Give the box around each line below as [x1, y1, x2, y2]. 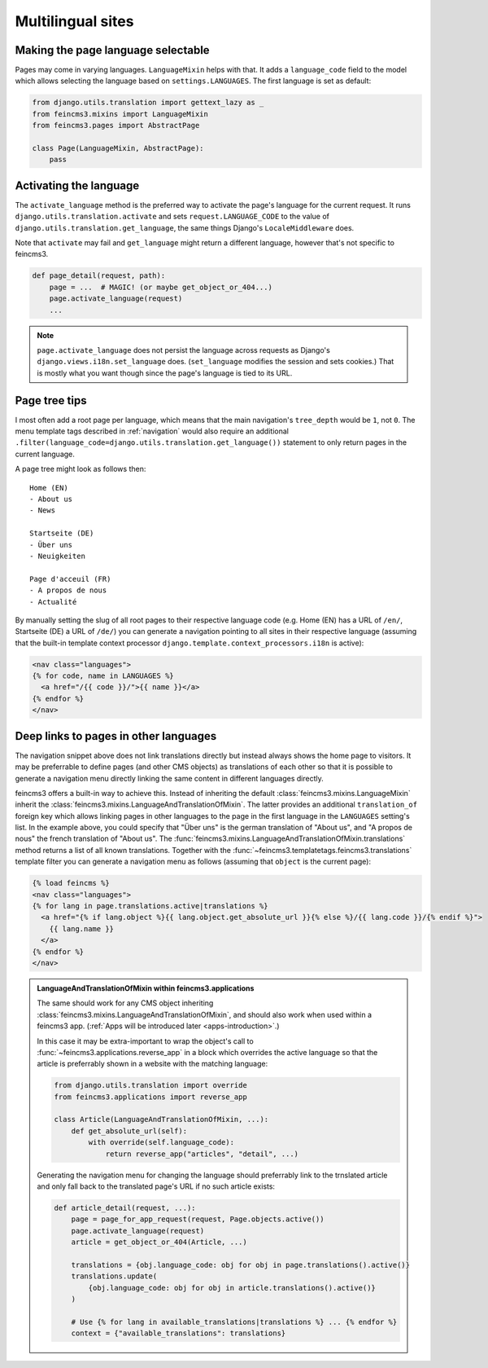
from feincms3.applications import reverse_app [54, 1092, 247, 1102]
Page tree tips [15, 394, 87, 407]
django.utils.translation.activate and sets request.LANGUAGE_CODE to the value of [15, 212, 329, 222]
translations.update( [71, 1272, 158, 1281]
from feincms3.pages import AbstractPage [32, 121, 200, 130]
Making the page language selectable [15, 43, 211, 57]
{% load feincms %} [32, 878, 110, 888]
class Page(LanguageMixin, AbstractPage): [32, 143, 204, 152]
